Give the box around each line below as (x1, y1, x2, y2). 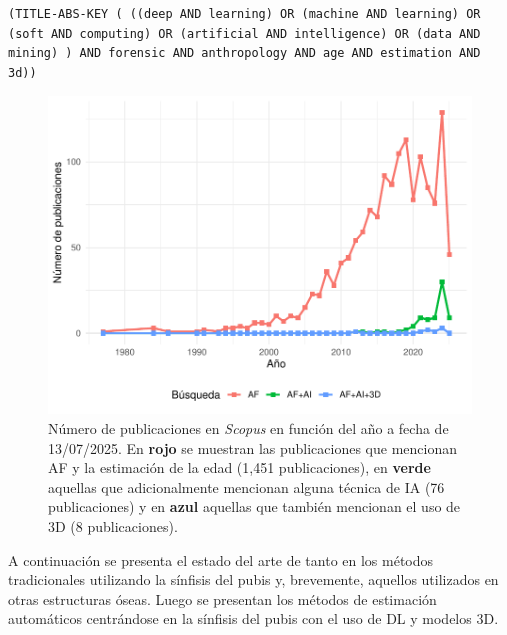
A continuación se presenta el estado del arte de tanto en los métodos (8, 549, 434, 570)
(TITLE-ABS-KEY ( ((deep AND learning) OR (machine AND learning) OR (8, 7, 481, 21)
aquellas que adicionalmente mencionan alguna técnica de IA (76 (48, 476, 445, 497)
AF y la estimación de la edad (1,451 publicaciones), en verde (48, 457, 431, 478)
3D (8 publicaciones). (48, 515, 178, 536)
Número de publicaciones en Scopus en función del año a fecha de (48, 417, 449, 438)
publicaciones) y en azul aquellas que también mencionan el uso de (48, 496, 461, 517)
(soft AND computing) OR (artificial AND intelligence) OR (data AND (8, 26, 481, 41)
